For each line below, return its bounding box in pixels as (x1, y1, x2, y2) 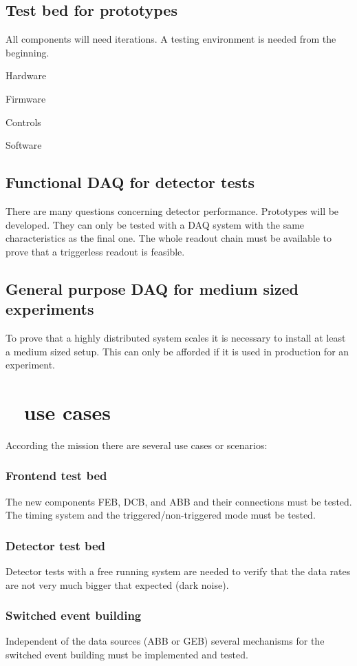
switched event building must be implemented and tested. (6, 647, 248, 662)
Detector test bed (6, 537, 106, 554)
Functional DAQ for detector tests (6, 171, 255, 193)
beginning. (6, 45, 50, 59)
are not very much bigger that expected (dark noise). (6, 577, 229, 592)
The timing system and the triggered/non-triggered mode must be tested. (6, 508, 316, 522)
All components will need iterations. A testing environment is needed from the (6, 32, 336, 46)
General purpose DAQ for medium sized (6, 278, 299, 299)
